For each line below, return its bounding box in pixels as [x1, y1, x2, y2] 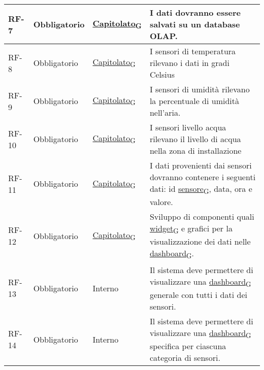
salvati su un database [149, 18, 240, 30]
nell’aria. [149, 107, 181, 118]
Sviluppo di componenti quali [149, 211, 254, 223]
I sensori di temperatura [149, 45, 236, 57]
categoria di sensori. [149, 351, 220, 363]
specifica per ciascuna [149, 340, 226, 352]
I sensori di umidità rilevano [149, 83, 250, 95]
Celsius [149, 69, 175, 80]
